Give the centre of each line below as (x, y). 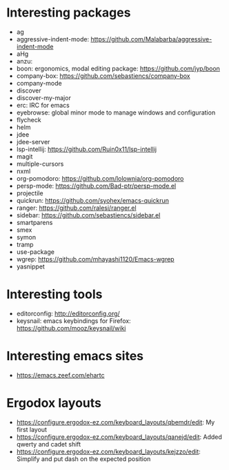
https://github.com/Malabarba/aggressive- (151, 39)
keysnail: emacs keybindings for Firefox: (74, 321)
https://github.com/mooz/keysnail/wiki (71, 328)
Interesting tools (54, 294)
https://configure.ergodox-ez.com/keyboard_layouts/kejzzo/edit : (108, 451)
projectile (30, 193)
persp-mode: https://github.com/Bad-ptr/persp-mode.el (96, 186)
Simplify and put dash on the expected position (83, 459)
